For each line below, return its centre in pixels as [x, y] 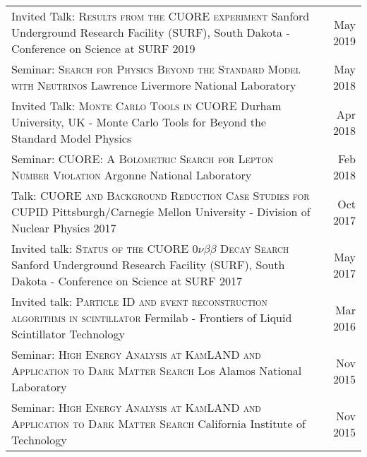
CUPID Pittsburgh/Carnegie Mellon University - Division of [161, 212]
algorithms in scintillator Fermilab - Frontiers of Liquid [152, 317]
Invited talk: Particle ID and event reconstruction [139, 301]
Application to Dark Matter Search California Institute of [158, 423]
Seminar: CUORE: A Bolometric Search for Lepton [143, 159]
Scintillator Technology [68, 334]
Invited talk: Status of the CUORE [100, 248]
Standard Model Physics [72, 138]
